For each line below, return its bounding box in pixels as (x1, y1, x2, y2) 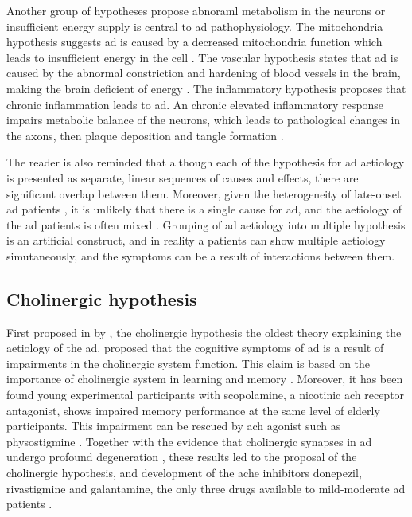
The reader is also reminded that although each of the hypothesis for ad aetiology (6, 154, 405, 170)
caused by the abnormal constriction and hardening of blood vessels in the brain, (6, 65, 401, 81)
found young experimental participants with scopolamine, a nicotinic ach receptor (6, 386, 405, 403)
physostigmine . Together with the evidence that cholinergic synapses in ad (6, 433, 372, 449)
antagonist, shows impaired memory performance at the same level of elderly (6, 401, 380, 418)
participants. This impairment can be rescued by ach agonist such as (6, 417, 341, 434)
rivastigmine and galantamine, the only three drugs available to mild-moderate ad (6, 480, 406, 496)
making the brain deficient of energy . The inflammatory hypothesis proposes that (6, 80, 406, 96)
